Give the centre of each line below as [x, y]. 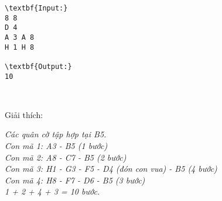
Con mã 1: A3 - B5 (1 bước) [56, 146]
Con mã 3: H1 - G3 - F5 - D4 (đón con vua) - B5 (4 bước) [111, 169]
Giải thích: [24, 114]
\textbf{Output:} [38, 66]
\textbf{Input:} [36, 8]
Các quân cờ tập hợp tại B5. [56, 134]
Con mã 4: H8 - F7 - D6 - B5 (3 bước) [75, 180]
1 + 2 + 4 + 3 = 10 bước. [52, 191]
